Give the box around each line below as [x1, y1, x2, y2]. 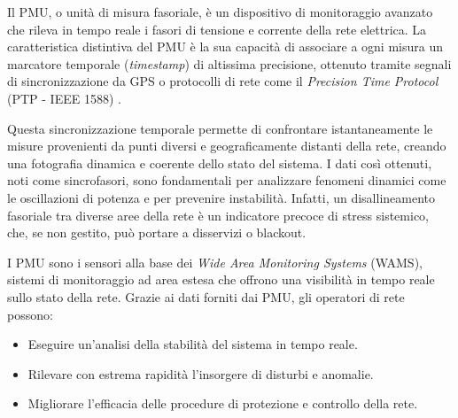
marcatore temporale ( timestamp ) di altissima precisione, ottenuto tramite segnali [7, 54, 452, 73]
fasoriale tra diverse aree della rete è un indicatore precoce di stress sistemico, [7, 205, 429, 224]
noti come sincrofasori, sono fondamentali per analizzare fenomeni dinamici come [7, 171, 446, 190]
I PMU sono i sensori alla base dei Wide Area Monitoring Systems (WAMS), [7, 252, 423, 271]
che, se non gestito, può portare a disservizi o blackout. [7, 223, 307, 242]
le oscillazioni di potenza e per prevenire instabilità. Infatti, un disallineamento [7, 188, 435, 206]
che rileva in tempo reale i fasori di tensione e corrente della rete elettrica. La [7, 19, 427, 38]
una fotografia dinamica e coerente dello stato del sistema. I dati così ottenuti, [7, 153, 432, 172]
